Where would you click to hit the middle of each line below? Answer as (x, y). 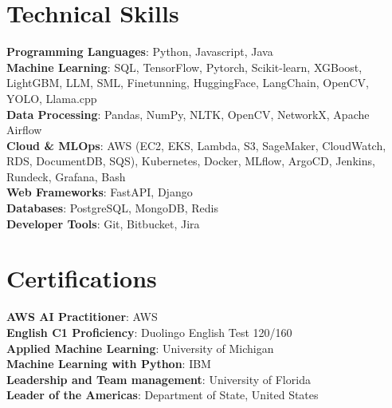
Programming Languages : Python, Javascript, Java (140, 51)
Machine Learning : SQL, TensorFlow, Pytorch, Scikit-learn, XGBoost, (184, 67)
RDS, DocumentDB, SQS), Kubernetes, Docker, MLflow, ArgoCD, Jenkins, (191, 161)
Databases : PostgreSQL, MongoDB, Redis (112, 208)
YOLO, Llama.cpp (52, 98)
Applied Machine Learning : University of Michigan (140, 348)
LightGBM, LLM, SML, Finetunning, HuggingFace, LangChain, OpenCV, (188, 83)
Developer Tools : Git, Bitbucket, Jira (103, 223)
